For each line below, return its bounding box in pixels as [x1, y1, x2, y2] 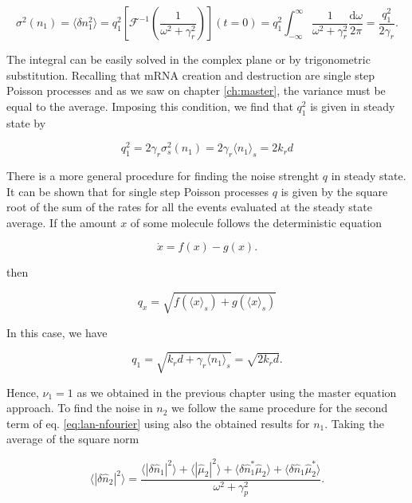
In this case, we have [6, 324, 108, 340]
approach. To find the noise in [6, 399, 153, 416]
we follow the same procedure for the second [171, 399, 388, 416]
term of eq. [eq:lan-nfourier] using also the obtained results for [6, 415, 310, 431]
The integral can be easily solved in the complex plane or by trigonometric [6, 51, 371, 67]
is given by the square [281, 183, 388, 199]
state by [6, 114, 46, 131]
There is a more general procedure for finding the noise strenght [6, 167, 320, 184]
